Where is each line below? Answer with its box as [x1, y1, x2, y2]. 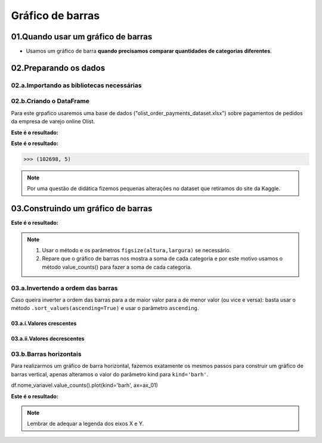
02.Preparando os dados [11, 63, 106, 73]
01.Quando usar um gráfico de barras [11, 32, 153, 42]
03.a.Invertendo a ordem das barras [11, 284, 118, 292]
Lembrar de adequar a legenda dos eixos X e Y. [27, 420, 144, 427]
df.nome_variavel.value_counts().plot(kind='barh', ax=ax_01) [11, 382, 158, 389]
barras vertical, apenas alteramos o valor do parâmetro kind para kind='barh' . [11, 370, 209, 378]
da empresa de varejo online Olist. [11, 118, 95, 125]
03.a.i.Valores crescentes [11, 320, 77, 327]
